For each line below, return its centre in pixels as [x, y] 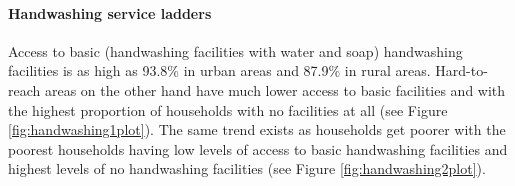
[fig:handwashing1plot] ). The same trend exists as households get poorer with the [257, 129]
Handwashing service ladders [110, 12]
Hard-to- [461, 70]
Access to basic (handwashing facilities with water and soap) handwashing [235, 50]
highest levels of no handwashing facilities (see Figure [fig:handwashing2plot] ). [247, 168]
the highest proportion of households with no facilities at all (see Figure [228, 109]
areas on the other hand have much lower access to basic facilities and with [275, 89]
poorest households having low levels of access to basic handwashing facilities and [258, 148]
